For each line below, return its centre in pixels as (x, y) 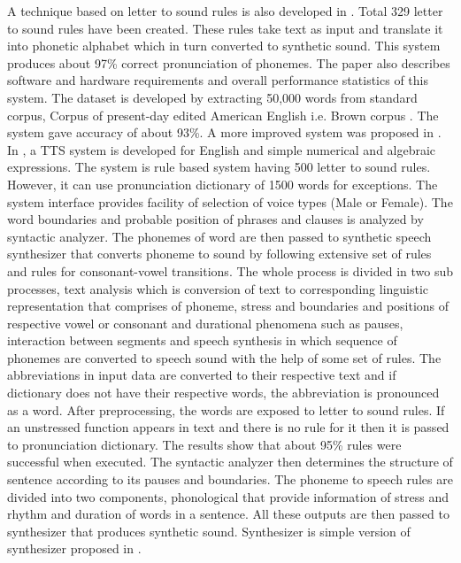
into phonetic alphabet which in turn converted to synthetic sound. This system (224, 46)
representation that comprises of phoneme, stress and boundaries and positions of (228, 306)
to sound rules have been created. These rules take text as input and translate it (225, 28)
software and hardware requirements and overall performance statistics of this (218, 80)
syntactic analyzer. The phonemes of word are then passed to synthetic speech (219, 236)
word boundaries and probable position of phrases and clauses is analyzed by (215, 219)
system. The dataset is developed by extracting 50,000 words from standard (212, 97)
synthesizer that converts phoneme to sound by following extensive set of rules (219, 254)
